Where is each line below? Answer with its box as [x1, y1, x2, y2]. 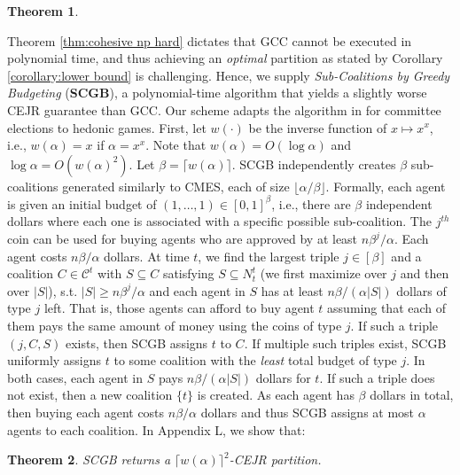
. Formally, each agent [325, 176, 446, 195]
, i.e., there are [271, 194, 351, 213]
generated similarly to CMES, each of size [62, 176, 290, 195]
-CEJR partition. [229, 450, 322, 469]
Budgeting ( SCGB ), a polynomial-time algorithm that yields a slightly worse [7, 83, 427, 102]
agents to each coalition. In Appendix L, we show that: [7, 420, 306, 439]
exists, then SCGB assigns [65, 333, 208, 352]
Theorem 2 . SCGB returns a [7, 450, 171, 469]
